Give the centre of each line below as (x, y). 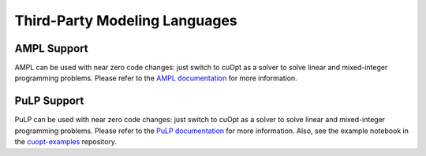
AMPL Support (51, 48)
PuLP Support (49, 101)
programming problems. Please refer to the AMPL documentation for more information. (156, 78)
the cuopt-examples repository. (66, 142)
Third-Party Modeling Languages (126, 20)
